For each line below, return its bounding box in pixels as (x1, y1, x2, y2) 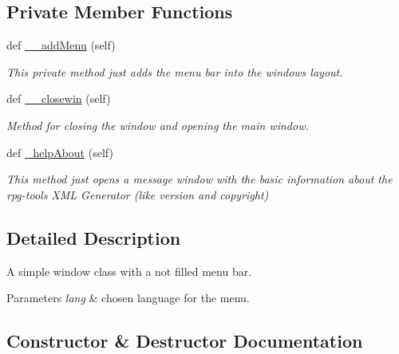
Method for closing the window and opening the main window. (6, 116, 309, 133)
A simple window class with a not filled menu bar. (6, 262, 252, 279)
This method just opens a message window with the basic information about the (6, 171, 393, 187)
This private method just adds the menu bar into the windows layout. (6, 63, 343, 80)
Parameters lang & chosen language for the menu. (6, 289, 250, 306)
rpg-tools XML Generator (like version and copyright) (6, 186, 269, 203)
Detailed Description (6, 225, 181, 250)
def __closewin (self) (6, 90, 111, 107)
